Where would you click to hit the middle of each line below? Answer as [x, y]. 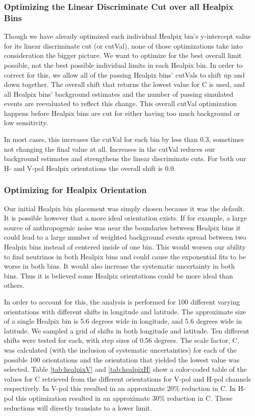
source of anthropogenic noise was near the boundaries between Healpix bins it [122, 227]
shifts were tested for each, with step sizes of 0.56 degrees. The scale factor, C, [122, 340]
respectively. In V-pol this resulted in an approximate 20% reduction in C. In [120, 388]
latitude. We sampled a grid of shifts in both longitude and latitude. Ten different [127, 330]
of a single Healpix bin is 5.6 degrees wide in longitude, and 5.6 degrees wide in [123, 321]
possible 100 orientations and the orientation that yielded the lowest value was [122, 359]
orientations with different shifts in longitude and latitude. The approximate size [125, 311]
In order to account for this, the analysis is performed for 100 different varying [122, 302]
